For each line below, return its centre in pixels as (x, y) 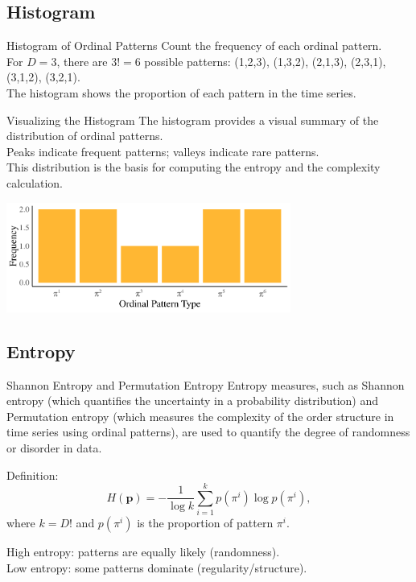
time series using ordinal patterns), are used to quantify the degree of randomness (208, 432)
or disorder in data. (54, 447)
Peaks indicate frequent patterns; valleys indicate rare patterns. (163, 151)
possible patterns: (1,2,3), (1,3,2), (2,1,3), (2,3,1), (265, 61)
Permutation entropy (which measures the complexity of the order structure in (200, 416)
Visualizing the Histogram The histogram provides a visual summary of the (193, 120)
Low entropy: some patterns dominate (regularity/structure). (157, 567)
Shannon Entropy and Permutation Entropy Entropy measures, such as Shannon (206, 384)
